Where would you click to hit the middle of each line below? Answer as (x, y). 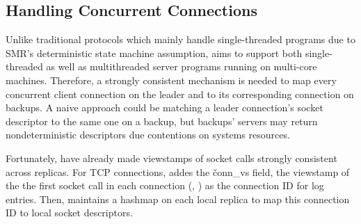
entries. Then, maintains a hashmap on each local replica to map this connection (178, 199)
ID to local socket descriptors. (69, 213)
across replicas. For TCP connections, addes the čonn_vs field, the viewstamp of (178, 171)
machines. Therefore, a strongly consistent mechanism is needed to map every (171, 80)
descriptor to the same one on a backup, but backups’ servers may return (162, 121)
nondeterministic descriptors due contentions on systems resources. (148, 135)
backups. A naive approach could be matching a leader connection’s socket (165, 107)
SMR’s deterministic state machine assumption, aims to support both (154, 53)
